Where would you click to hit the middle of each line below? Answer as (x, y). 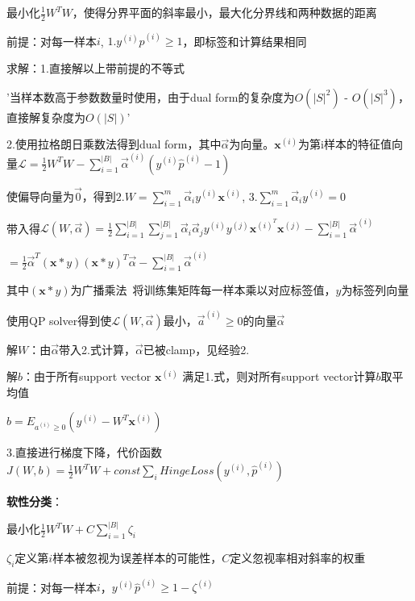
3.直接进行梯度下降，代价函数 (84, 452)
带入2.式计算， (97, 349)
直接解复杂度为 (46, 117)
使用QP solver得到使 (59, 320)
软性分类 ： (35, 501)
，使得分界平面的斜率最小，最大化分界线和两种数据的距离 (224, 12)
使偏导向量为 (40, 196)
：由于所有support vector (87, 376)
